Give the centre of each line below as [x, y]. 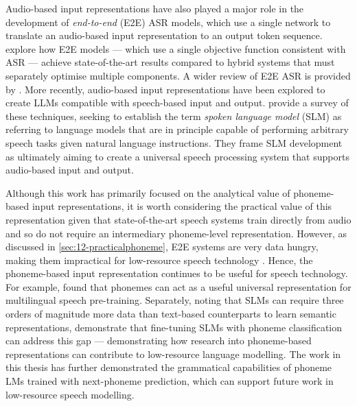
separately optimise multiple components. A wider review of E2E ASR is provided [178, 75]
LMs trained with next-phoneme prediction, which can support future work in [170, 381]
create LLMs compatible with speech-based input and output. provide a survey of [177, 103]
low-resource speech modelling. [70, 394]
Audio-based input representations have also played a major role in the [155, 8]
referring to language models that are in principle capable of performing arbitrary [177, 129]
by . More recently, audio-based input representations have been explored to [165, 89]
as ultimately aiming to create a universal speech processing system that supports [177, 156]
